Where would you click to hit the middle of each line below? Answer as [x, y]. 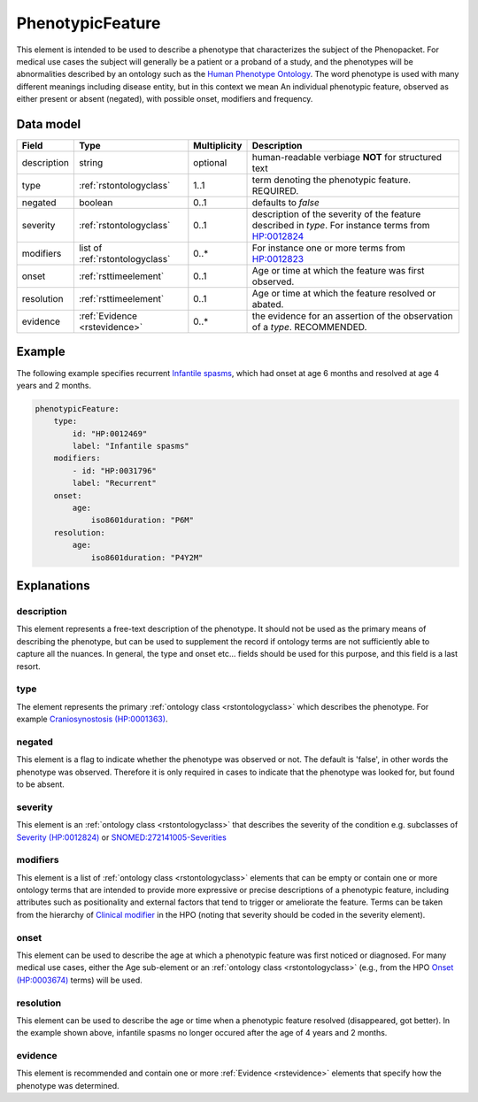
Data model [49, 124]
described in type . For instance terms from [341, 226]
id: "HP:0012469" [110, 433]
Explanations [53, 586]
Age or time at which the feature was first [338, 271]
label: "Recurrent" [114, 483]
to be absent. [41, 784]
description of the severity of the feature [336, 214]
